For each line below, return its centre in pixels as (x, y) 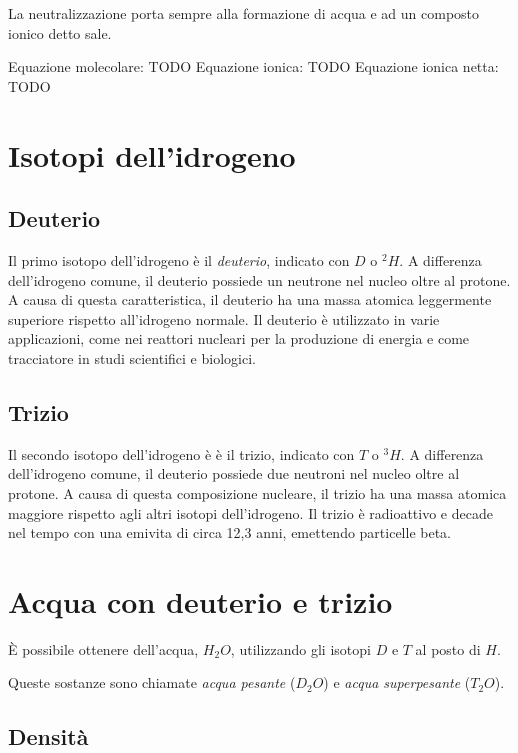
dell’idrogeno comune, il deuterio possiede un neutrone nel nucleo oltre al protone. (259, 279)
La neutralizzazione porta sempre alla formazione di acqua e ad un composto (244, 13)
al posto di (448, 648)
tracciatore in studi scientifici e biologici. (132, 357)
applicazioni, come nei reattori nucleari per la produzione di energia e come (239, 338)
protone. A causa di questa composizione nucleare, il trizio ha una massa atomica (257, 492)
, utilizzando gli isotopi (300, 648)
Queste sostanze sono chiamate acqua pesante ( (152, 682)
